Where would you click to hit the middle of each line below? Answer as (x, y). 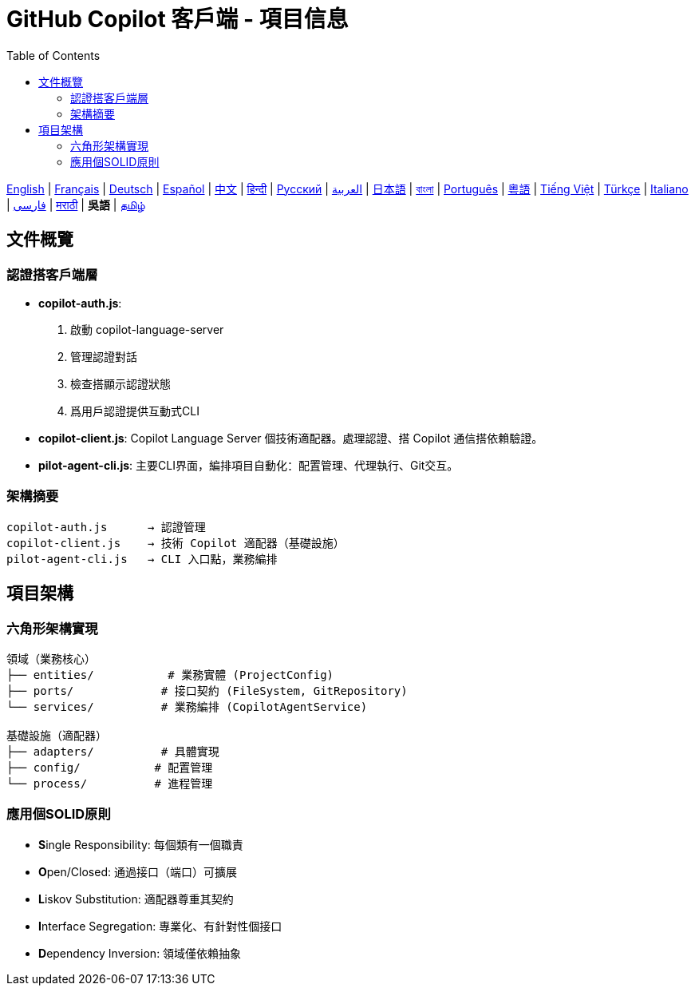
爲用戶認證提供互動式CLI (135, 411)
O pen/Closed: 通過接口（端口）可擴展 (138, 871)
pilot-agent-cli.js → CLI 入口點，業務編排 (142, 559)
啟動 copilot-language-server (147, 329)
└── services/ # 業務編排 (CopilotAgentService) (187, 706)
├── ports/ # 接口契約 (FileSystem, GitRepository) (207, 690)
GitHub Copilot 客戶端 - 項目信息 (178, 19)
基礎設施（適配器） (57, 735)
